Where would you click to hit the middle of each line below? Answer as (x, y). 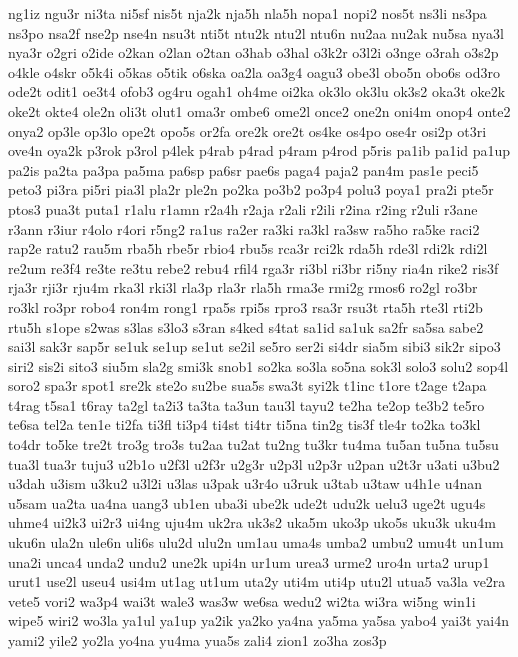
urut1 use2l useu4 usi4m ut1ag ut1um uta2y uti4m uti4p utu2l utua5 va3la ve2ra (257, 581)
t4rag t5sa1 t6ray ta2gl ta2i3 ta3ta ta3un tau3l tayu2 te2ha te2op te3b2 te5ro (246, 404)
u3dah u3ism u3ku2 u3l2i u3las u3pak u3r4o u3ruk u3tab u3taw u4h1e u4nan (245, 483)
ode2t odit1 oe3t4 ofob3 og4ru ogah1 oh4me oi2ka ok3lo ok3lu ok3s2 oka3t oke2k (257, 91)
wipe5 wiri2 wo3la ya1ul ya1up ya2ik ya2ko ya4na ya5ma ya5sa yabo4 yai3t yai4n (259, 620)
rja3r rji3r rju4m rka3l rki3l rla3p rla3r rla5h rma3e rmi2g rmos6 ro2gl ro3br (243, 287)
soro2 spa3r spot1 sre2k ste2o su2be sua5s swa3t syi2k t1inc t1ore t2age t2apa (247, 385)
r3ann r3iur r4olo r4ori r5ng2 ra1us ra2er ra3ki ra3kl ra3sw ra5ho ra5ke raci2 (244, 228)
